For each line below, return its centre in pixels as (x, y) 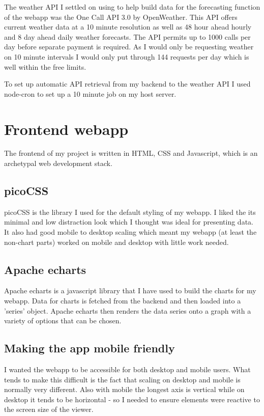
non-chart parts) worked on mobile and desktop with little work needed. (116, 242)
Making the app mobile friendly (90, 348)
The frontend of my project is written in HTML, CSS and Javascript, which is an (131, 153)
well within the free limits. (45, 66)
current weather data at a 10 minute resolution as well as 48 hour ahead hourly (128, 27)
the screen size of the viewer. (49, 409)
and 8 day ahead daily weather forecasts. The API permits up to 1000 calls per (127, 36)
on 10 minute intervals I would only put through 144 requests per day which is (127, 56)
